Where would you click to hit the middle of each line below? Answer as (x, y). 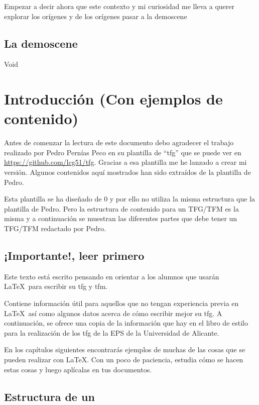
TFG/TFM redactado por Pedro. (55, 228)
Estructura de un (49, 396)
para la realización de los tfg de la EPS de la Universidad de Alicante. (112, 332)
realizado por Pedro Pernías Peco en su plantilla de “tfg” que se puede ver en (123, 152)
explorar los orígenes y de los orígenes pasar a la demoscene (96, 16)
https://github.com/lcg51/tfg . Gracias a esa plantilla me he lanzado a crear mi (125, 162)
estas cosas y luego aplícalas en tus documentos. (78, 369)
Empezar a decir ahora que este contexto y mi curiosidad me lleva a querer (119, 6)
